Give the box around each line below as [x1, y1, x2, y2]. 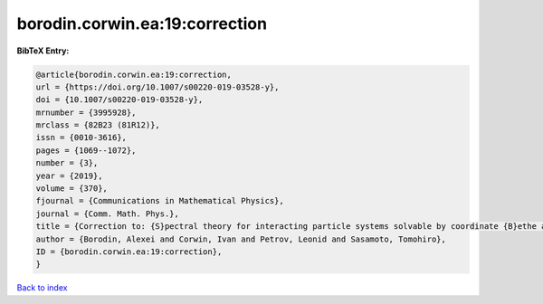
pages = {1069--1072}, [35, 145, 137, 156]
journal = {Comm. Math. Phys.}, [35, 208, 180, 219]
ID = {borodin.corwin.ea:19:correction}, [35, 247, 223, 257]
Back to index [16, 282, 68, 293]
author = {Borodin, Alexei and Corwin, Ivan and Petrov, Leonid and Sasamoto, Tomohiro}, [35, 233, 447, 244]
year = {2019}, [35, 170, 103, 181]
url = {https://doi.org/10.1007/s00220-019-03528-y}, [35, 81, 280, 92]
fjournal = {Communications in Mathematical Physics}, [35, 195, 284, 206]
